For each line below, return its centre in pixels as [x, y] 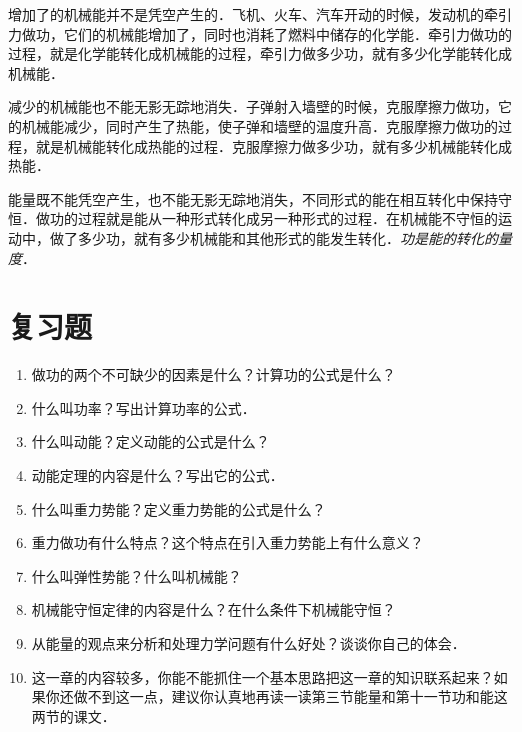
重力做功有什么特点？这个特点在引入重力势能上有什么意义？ [227, 542]
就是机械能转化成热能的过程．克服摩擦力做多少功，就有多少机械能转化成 [273, 145]
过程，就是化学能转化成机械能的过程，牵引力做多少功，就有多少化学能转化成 [260, 53]
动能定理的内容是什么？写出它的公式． [157, 475]
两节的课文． [73, 715]
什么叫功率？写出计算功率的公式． [143, 407]
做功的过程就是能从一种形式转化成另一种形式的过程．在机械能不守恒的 [266, 218]
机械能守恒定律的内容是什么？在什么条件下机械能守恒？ [213, 609]
